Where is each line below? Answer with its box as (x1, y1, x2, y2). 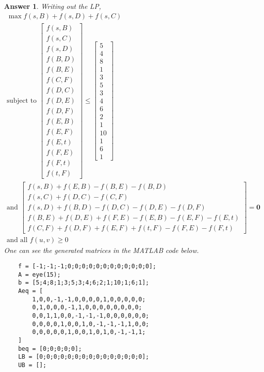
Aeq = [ (18, 287, 43, 294)
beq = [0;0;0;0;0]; (18, 345, 82, 352)
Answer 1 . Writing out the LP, (4, 1, 101, 11)
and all (6, 237, 28, 244)
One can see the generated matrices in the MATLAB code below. (4, 245, 199, 255)
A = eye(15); (18, 271, 61, 278)
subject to (6, 97, 37, 104)
